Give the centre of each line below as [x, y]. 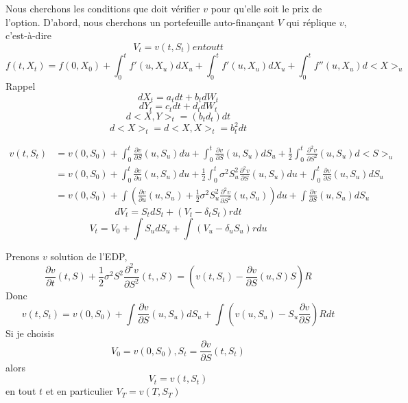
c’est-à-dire [28, 35]
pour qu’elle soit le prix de [266, 8]
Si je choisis [30, 333]
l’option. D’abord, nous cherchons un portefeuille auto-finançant [140, 22]
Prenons [23, 256]
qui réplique [311, 22]
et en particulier [79, 391]
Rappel [21, 86]
